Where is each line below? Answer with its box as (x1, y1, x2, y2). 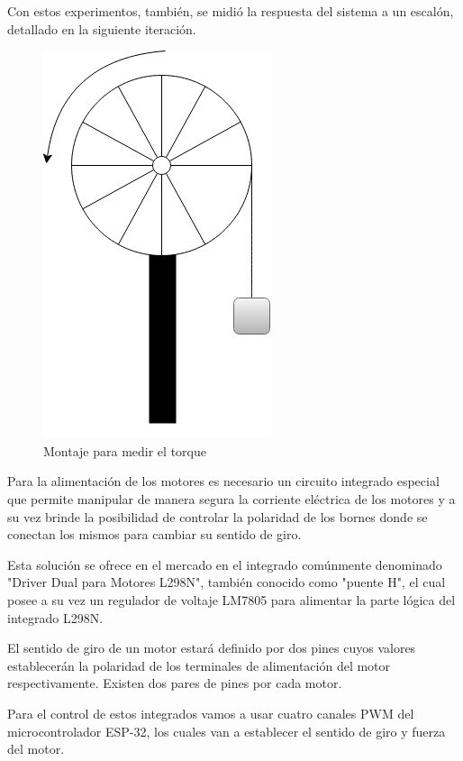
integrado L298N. (7, 608, 104, 627)
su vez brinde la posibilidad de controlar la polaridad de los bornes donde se (7, 507, 428, 526)
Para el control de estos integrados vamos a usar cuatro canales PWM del (7, 703, 414, 722)
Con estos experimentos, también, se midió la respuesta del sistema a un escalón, (7, 2, 454, 20)
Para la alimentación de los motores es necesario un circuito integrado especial (7, 472, 440, 491)
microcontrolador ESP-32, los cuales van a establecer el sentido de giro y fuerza (7, 721, 446, 740)
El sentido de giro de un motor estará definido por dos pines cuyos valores (7, 638, 416, 657)
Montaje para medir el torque (43, 441, 206, 460)
